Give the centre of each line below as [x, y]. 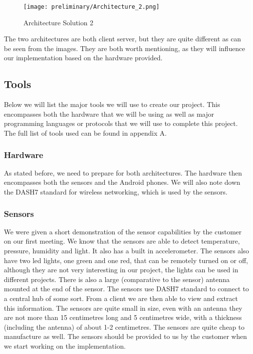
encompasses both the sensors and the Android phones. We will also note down [122, 182]
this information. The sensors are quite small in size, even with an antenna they [123, 308]
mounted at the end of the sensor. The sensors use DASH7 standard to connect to [126, 289]
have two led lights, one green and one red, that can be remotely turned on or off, [126, 260]
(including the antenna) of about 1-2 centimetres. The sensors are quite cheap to [124, 327]
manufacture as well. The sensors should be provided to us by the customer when [126, 336]
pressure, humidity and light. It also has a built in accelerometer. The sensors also [126, 251]
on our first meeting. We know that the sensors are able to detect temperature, [122, 241]
